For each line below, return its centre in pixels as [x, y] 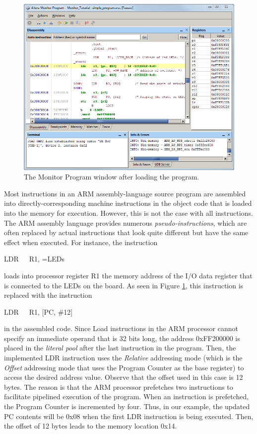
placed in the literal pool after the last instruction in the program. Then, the [120, 348]
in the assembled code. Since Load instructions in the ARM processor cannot [121, 328]
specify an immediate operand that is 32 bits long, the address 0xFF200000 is [122, 338]
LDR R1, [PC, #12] [38, 311]
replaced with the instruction [48, 295]
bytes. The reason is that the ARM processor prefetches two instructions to [119, 387]
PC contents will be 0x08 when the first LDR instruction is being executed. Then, [129, 416]
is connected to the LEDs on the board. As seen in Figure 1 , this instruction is [124, 285]
